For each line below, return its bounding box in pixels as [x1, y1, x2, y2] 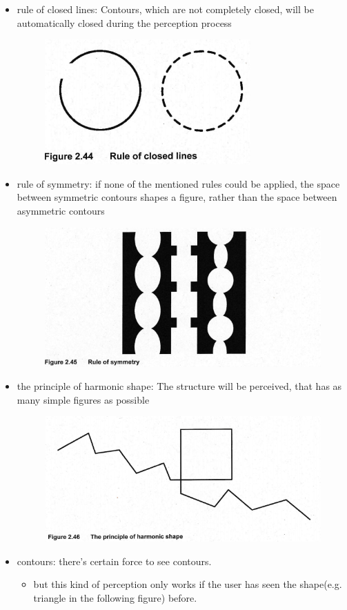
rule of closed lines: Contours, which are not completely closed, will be [17, 2, 314, 16]
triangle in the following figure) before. [33, 590, 197, 604]
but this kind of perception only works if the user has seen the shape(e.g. [33, 577, 342, 591]
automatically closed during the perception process [17, 15, 232, 30]
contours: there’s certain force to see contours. [17, 553, 212, 568]
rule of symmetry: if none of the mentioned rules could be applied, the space [17, 176, 340, 190]
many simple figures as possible [17, 392, 150, 406]
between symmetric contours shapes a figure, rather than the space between [17, 190, 337, 204]
